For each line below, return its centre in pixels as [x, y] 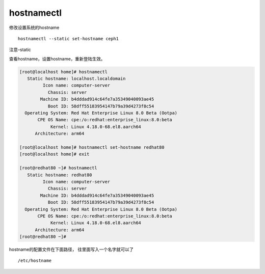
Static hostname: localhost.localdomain [77, 79]
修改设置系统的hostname [34, 27]
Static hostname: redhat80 [60, 175]
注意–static [20, 50]
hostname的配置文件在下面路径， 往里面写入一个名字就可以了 [71, 249]
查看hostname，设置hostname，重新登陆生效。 [57, 58]
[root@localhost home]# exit [54, 154]
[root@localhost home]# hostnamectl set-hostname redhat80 [92, 147]
